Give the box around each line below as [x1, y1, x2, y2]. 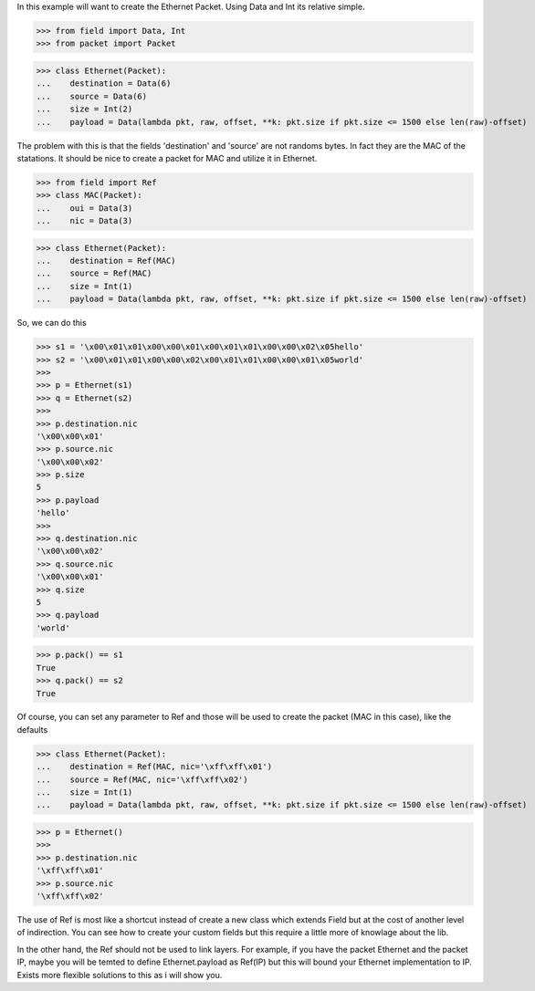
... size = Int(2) [36, 104, 133, 114]
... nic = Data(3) [36, 215, 133, 226]
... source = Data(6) [36, 91, 148, 101]
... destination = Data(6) [36, 78, 172, 89]
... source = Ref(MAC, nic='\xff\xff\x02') [36, 774, 248, 785]
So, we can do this [16, 318, 87, 329]
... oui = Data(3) [36, 203, 133, 214]
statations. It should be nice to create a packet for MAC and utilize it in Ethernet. [16, 152, 318, 163]
